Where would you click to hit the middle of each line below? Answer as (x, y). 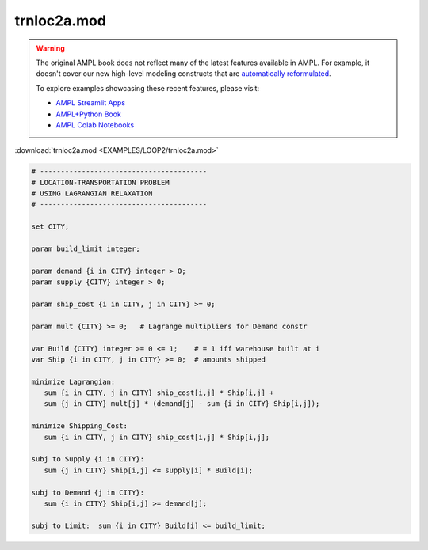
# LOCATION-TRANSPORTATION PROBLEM (100, 182)
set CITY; (50, 227)
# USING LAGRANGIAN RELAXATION (92, 193)
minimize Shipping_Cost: (80, 426)
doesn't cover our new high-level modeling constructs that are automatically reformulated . (184, 74)
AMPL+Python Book (89, 114)
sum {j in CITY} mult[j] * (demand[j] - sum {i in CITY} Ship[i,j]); (182, 404)
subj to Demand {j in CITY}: (88, 492)
